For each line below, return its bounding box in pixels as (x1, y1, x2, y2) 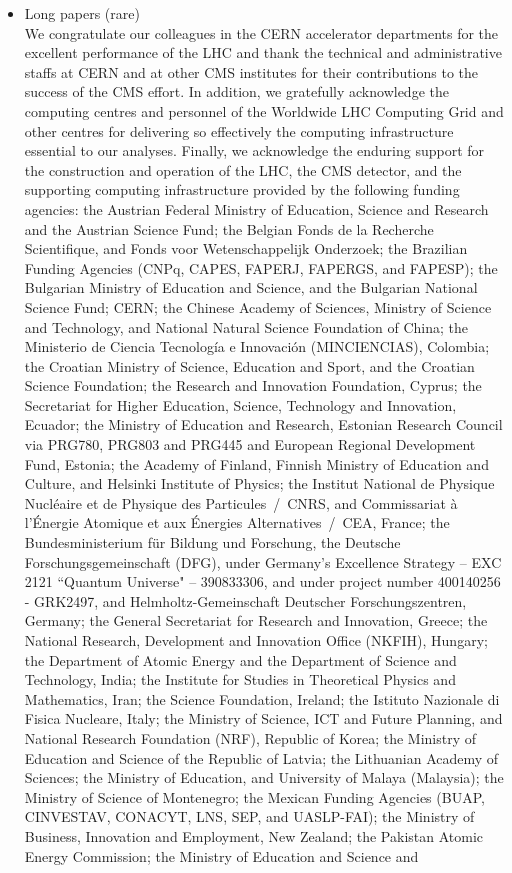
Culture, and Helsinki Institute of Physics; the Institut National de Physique (24, 473, 495, 494)
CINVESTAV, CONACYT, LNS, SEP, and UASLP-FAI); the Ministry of (24, 806, 475, 827)
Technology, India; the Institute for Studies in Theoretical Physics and (24, 669, 456, 690)
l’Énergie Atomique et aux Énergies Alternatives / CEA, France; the (24, 512, 450, 533)
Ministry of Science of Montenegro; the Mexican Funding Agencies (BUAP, (24, 786, 485, 807)
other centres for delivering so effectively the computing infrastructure (24, 120, 454, 141)
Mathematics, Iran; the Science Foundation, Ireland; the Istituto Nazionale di (24, 688, 500, 709)
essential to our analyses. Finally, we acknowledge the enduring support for (24, 140, 485, 161)
